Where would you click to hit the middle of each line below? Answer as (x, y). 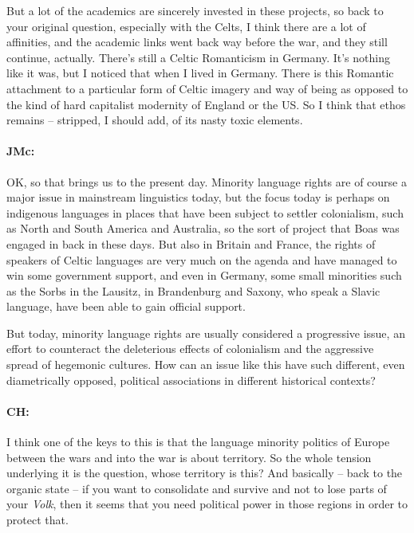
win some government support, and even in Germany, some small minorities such (204, 275)
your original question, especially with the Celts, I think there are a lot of (186, 26)
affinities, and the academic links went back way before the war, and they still (197, 42)
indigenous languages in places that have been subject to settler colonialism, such (205, 212)
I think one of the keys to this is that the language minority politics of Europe (198, 442)
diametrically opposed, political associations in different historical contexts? (191, 380)
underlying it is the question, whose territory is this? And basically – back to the (205, 473)
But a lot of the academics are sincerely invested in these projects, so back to (195, 10)
